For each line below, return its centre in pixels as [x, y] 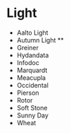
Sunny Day [32, 115]
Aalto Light [32, 33]
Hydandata [33, 55]
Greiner [28, 47]
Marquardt [32, 70]
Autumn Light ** [40, 40]
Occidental [32, 85]
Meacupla [31, 77]
